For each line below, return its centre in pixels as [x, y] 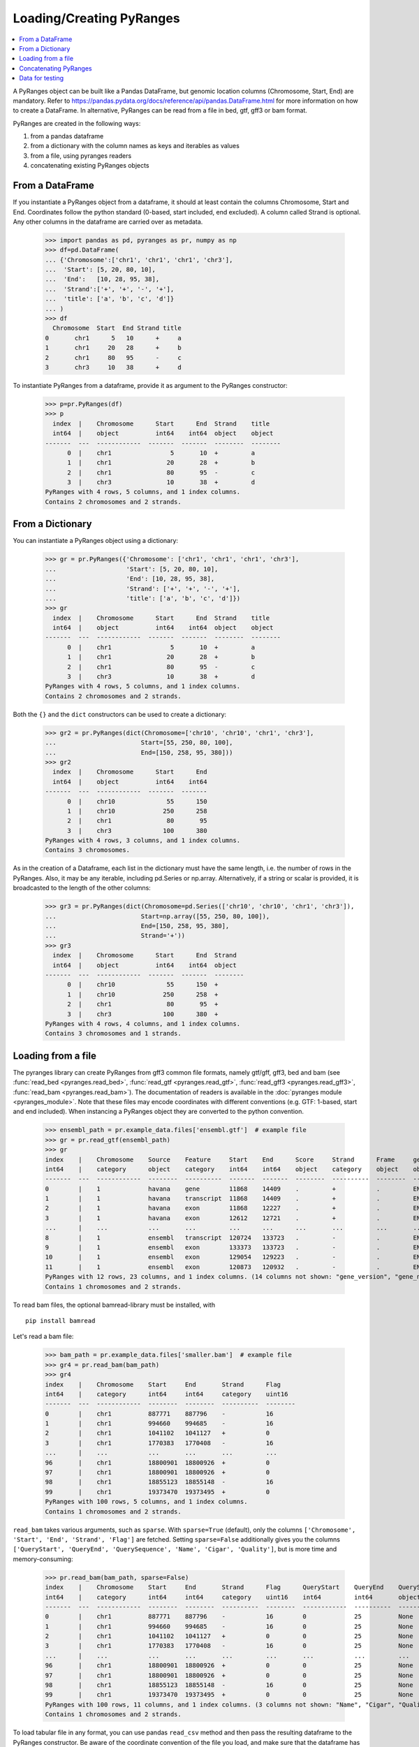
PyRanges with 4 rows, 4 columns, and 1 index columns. [143, 1023]
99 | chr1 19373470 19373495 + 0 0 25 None [229, 1695]
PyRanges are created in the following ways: [77, 123]
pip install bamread [60, 1320]
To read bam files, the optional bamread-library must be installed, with [114, 1305]
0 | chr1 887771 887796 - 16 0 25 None [229, 1617]
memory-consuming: [43, 1559]
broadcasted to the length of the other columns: [82, 888]
